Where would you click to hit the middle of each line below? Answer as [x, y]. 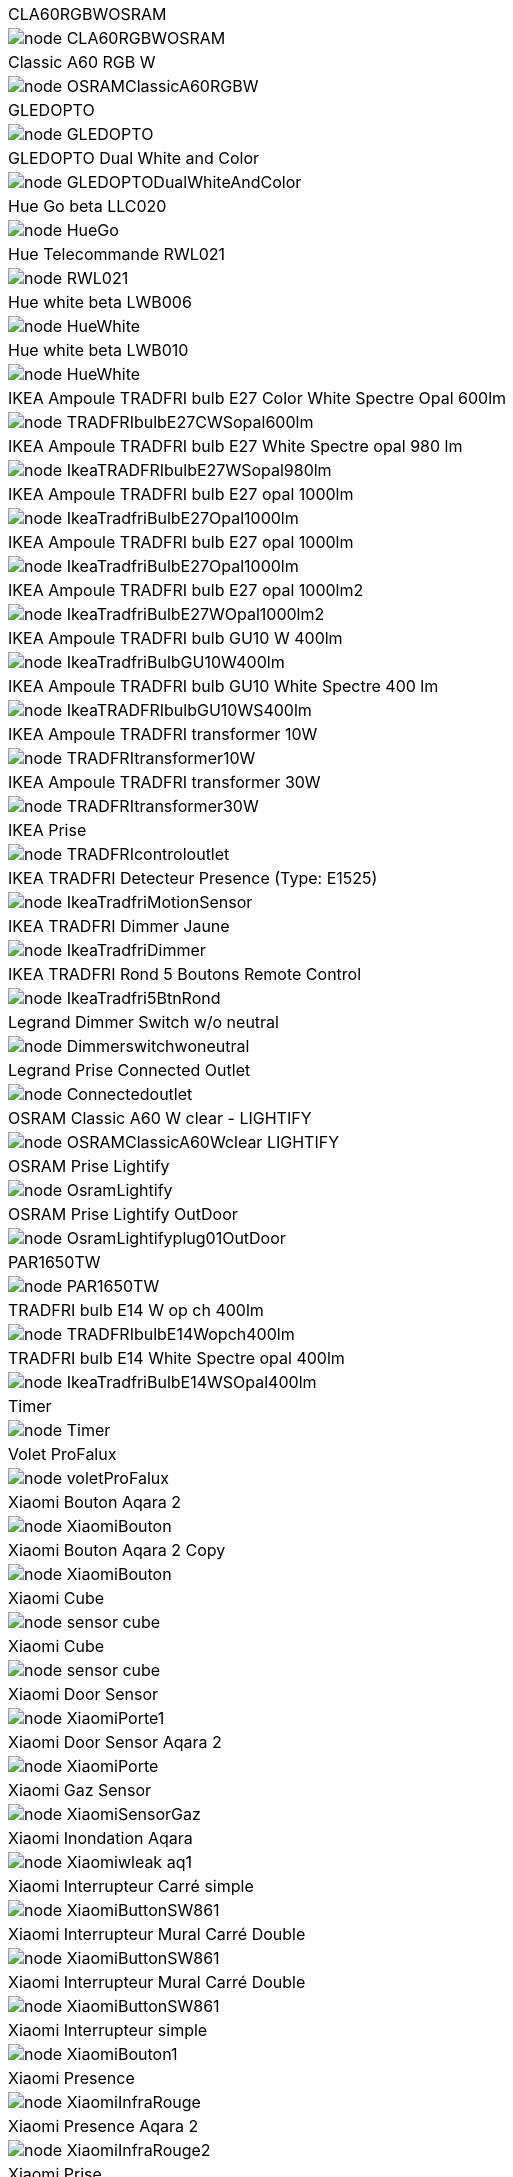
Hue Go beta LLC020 [87, 206]
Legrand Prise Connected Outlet [129, 1070]
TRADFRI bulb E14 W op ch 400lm [136, 1310]
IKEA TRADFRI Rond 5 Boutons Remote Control [185, 974]
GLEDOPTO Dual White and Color [134, 158]
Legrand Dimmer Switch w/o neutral [143, 1022]
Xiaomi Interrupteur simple [108, 2030]
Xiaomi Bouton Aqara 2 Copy [117, 1550]
